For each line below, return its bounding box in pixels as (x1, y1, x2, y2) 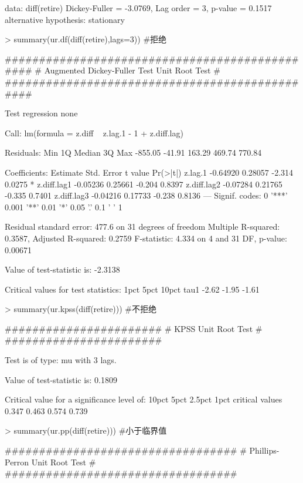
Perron (5, 455, 29, 468)
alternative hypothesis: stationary (5, 13, 125, 25)
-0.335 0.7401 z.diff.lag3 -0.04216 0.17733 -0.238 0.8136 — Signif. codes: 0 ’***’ (5, 189, 288, 202)
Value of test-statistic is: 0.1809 (5, 373, 118, 385)
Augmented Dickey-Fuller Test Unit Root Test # (44, 64, 220, 76)
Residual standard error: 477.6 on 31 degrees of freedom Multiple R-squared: (5, 220, 280, 233)
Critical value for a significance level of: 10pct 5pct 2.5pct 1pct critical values (5, 393, 282, 405)
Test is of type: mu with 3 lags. (5, 354, 117, 366)
